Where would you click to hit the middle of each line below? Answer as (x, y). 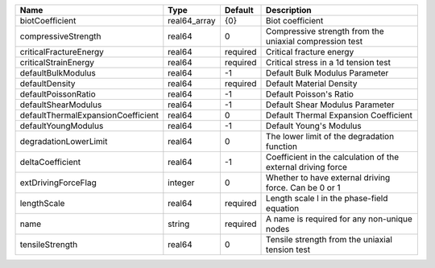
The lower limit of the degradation (330, 136)
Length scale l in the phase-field (327, 198)
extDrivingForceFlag (58, 183)
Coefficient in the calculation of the (332, 157)
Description (289, 10)
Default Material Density (312, 83)
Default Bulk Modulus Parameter (327, 73)
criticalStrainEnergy (57, 62)
